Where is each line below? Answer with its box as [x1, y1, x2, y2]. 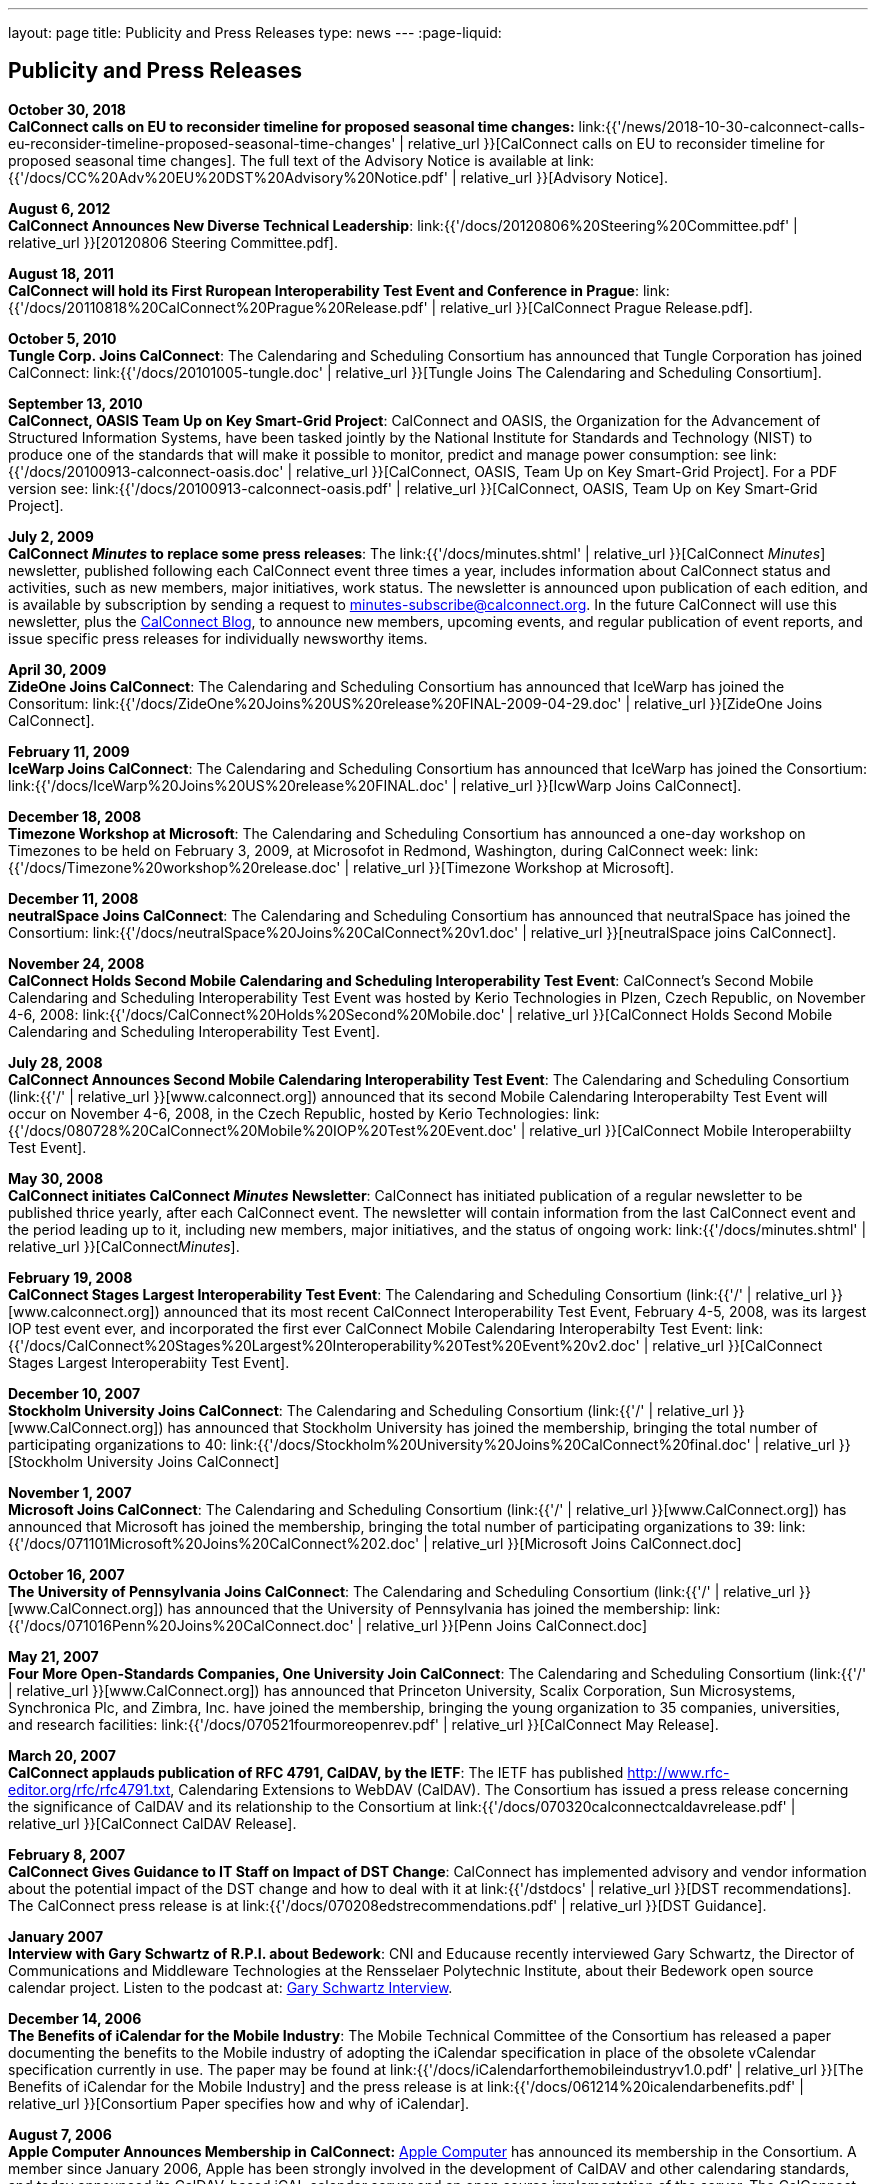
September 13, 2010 [8, 394, 143, 412]
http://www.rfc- [627, 1763, 730, 1781]
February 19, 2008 [8, 1268, 133, 1286]
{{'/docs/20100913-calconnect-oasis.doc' [8, 462, 284, 480]
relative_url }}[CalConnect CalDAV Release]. [8, 1814, 297, 1832]
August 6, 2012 [8, 199, 111, 217]
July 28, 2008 [8, 1053, 103, 1071]
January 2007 [8, 1927, 104, 1945]
